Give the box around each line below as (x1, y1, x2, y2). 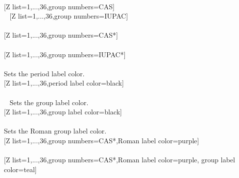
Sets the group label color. (9, 97, 89, 107)
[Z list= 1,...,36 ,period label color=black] (4, 78, 124, 88)
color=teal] (4, 164, 37, 174)
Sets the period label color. (4, 68, 85, 78)
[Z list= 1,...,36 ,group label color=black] (4, 107, 122, 117)
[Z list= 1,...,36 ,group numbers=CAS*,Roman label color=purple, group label (4, 155, 235, 165)
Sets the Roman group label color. (4, 126, 107, 136)
